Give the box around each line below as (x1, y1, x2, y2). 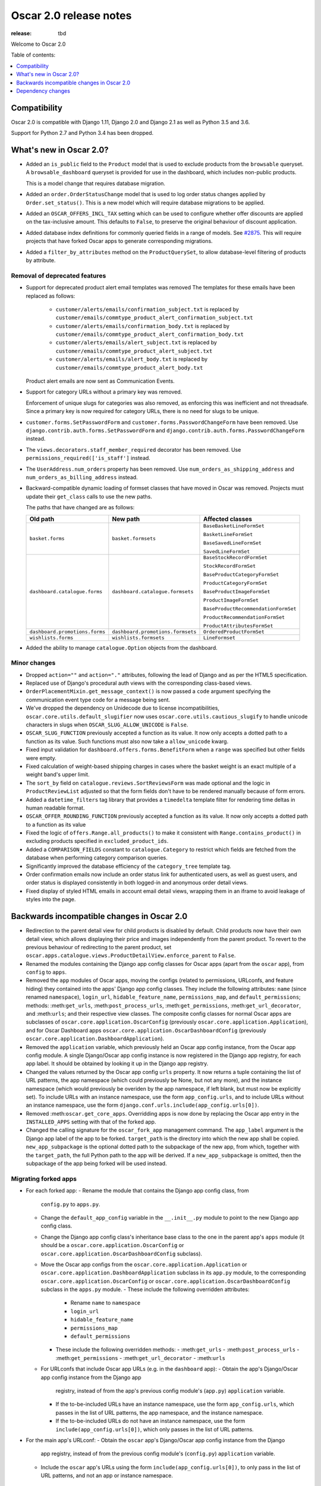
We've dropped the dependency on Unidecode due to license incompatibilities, (26, 704, 220, 711)
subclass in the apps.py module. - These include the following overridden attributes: (40, 1286, 250, 1293)
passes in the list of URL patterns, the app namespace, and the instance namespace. (55, 1409, 264, 1416)
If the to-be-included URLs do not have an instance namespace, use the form (55, 1418, 246, 1425)
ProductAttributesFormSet (203, 622, 273, 629)
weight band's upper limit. (26, 771, 90, 778)
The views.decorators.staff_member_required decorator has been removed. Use (26, 446, 241, 453)
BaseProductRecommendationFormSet (203, 605, 297, 612)
